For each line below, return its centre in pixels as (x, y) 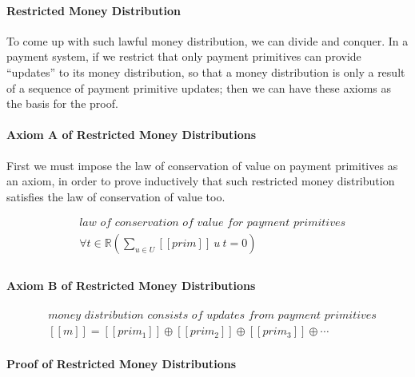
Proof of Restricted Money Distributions (122, 363)
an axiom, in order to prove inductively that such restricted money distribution (201, 181)
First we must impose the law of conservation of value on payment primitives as (202, 165)
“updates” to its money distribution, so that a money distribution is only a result (206, 71)
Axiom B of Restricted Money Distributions (131, 286)
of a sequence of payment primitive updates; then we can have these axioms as (199, 87)
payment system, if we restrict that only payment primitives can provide (184, 56)
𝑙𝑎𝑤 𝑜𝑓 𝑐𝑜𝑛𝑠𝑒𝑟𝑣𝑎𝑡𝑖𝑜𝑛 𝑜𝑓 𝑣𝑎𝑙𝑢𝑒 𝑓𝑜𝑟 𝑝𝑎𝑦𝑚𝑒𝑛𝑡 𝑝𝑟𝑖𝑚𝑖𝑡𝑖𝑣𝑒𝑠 (213, 223)
